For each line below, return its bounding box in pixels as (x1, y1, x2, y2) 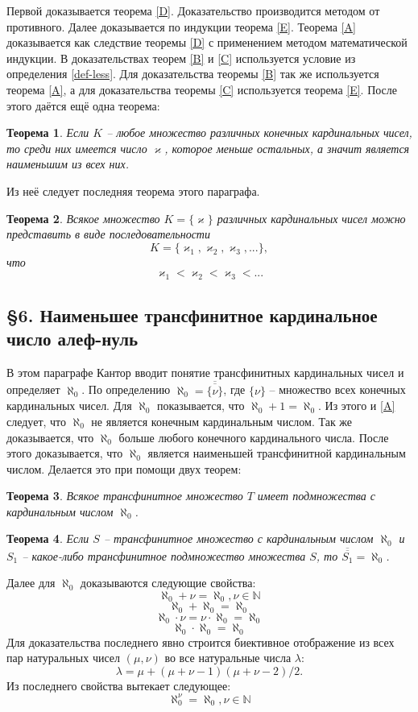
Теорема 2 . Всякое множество (6, 209, 160, 226)
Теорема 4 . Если (6, 530, 89, 547)
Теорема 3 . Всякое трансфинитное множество (6, 487, 243, 504)
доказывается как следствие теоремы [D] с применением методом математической (6, 34, 408, 51)
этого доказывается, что (6, 445, 123, 462)
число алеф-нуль (6, 325, 139, 350)
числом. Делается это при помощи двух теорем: (6, 460, 242, 477)
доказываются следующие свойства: (80, 574, 256, 591)
